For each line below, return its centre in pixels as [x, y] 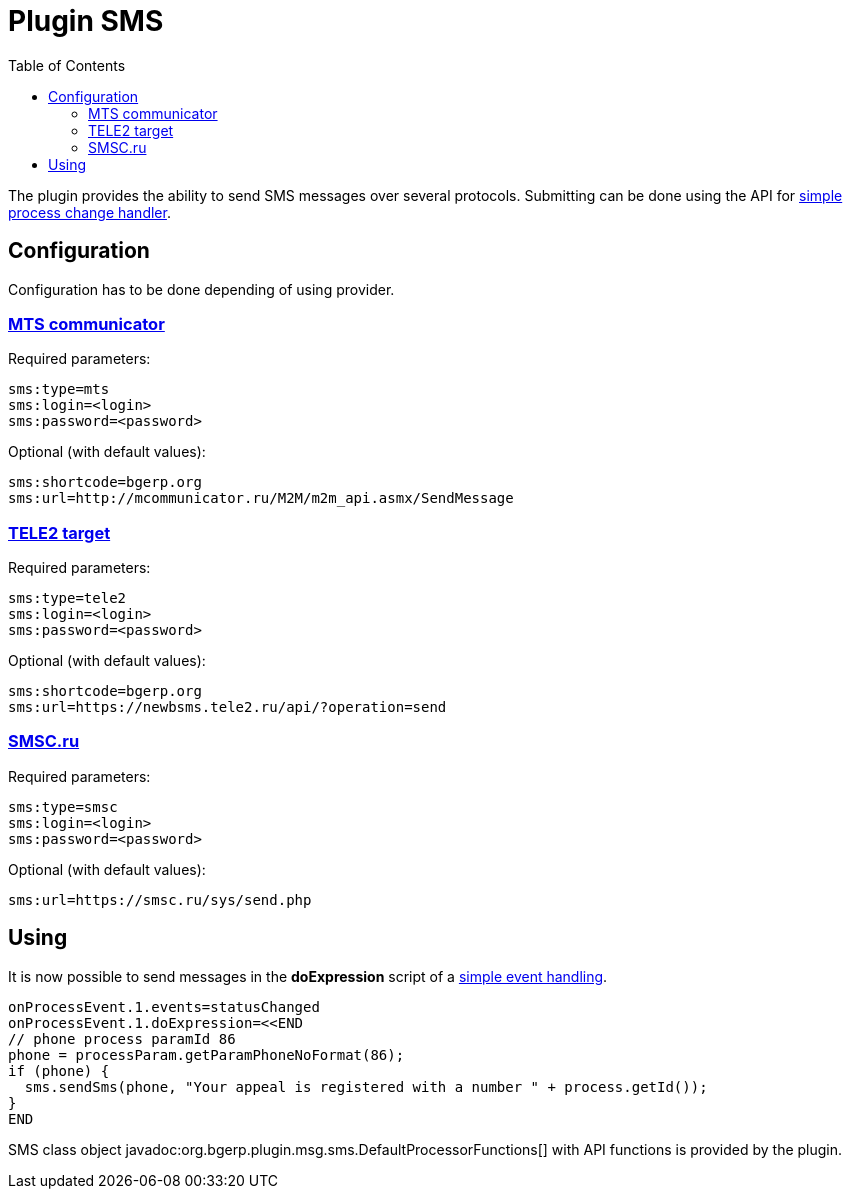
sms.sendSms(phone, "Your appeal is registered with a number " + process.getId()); [366, 1086]
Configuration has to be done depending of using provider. [201, 289]
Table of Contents [67, 65]
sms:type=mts [59, 389]
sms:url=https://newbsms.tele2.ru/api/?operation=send [227, 707]
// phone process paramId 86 [122, 1038]
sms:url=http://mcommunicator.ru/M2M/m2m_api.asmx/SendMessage [261, 498]
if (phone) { [59, 1070]
